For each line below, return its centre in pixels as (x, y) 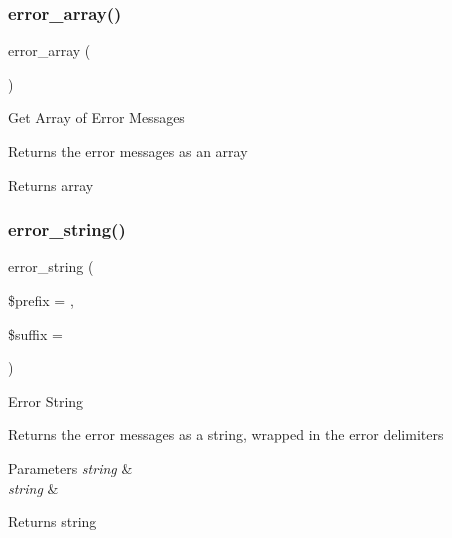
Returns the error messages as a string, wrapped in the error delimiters (226, 434)
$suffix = (35, 333)
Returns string (52, 521)
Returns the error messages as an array (128, 151)
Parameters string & (70, 467)
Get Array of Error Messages (96, 117)
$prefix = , (41, 300)
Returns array (51, 184)
